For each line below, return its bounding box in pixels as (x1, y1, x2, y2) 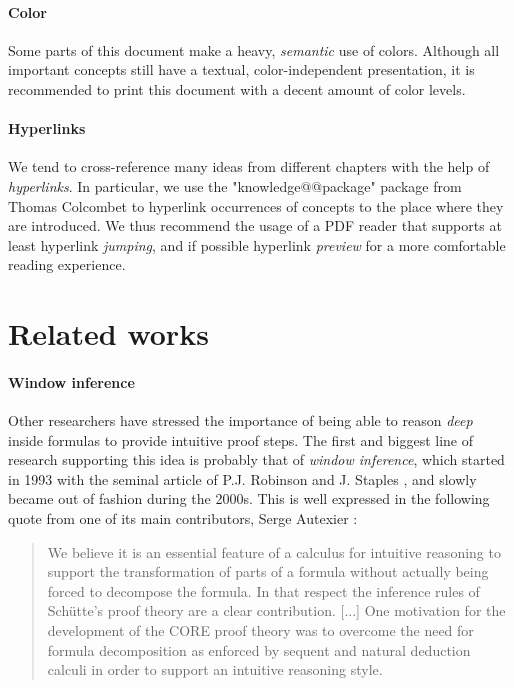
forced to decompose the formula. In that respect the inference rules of (47, 580, 480, 601)
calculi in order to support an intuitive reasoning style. (47, 659, 383, 680)
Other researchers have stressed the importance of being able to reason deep (8, 410, 473, 431)
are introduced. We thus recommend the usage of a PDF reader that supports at (8, 215, 502, 236)
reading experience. (8, 254, 126, 275)
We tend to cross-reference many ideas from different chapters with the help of (8, 156, 490, 177)
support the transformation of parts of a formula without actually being (47, 561, 489, 582)
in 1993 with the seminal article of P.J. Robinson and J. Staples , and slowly (8, 468, 477, 489)
